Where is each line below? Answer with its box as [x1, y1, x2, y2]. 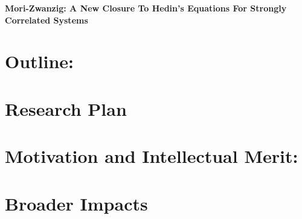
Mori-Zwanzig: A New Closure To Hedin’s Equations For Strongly [5, 2, 287, 14]
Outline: [5, 49, 74, 74]
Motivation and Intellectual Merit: [5, 144, 298, 168]
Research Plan [5, 96, 127, 121]
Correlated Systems [5, 13, 88, 26]
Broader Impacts [5, 191, 148, 215]
